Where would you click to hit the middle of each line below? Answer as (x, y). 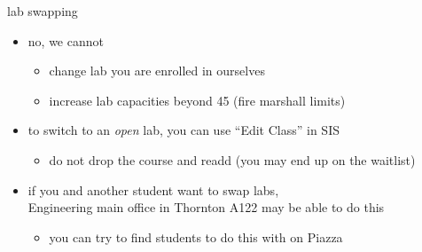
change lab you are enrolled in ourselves (157, 71)
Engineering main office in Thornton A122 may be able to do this (206, 207)
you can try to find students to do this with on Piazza (196, 236)
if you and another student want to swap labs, (153, 189)
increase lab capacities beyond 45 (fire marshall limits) (197, 100)
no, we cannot (66, 40)
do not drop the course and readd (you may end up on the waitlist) (232, 159)
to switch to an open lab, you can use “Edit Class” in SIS (184, 130)
